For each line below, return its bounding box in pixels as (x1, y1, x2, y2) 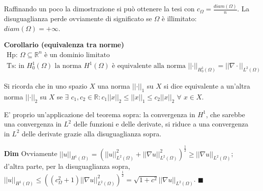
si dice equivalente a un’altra (164, 80, 250, 91)
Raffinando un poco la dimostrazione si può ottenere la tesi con (4, 3, 195, 14)
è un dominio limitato (44, 51, 110, 59)
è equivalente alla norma (112, 63, 186, 70)
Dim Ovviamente (4, 148, 58, 159)
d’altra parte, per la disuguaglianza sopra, (4, 160, 130, 171)
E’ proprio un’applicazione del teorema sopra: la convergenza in (4, 109, 195, 119)
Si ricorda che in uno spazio (4, 80, 88, 91)
